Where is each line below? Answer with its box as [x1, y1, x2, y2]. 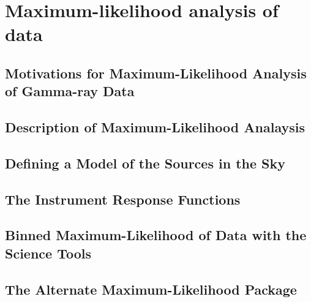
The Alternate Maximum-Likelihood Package [5, 279, 297, 298]
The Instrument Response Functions [5, 189, 241, 208]
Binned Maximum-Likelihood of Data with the [5, 225, 307, 244]
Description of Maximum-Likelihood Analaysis [5, 118, 305, 137]
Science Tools [5, 243, 92, 262]
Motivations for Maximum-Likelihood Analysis [5, 63, 307, 82]
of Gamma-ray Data [5, 81, 135, 100]
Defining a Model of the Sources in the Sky [5, 153, 285, 172]
